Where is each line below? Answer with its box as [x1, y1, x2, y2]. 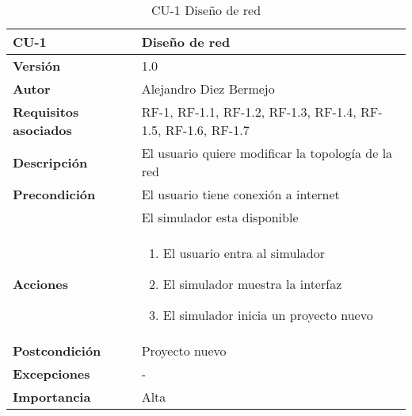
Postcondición [13, 341, 101, 360]
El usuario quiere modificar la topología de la [141, 144, 393, 162]
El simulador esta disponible [141, 208, 299, 226]
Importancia [13, 387, 91, 406]
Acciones [13, 275, 68, 293]
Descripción [13, 152, 88, 171]
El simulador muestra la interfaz [162, 275, 342, 293]
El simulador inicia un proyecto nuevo [162, 306, 373, 324]
